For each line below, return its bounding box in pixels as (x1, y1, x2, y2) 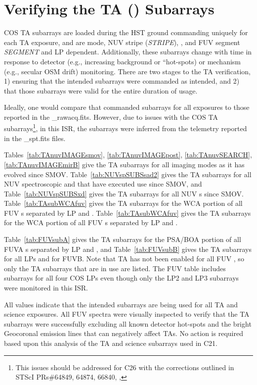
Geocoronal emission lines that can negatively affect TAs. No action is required (4, 328, 243, 338)
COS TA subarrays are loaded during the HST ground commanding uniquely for (4, 27, 248, 38)
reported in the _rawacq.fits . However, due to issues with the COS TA (4, 111, 218, 122)
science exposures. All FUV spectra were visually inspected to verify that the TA (4, 309, 250, 319)
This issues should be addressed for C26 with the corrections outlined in (15, 362, 234, 372)
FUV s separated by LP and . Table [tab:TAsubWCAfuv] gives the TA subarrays (4, 207, 251, 218)
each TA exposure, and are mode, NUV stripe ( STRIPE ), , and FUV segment (4, 37, 240, 47)
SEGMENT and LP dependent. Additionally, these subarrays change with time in (4, 47, 252, 57)
